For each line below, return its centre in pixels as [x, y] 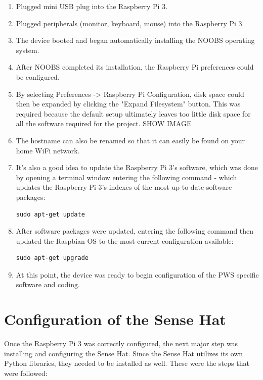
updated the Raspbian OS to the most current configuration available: [125, 240]
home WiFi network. [48, 150]
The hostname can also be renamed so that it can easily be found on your [130, 140]
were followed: [26, 373]
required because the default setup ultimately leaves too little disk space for [133, 113]
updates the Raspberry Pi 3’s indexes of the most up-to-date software [124, 187]
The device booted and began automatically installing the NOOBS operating [135, 40]
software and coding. [48, 284]
